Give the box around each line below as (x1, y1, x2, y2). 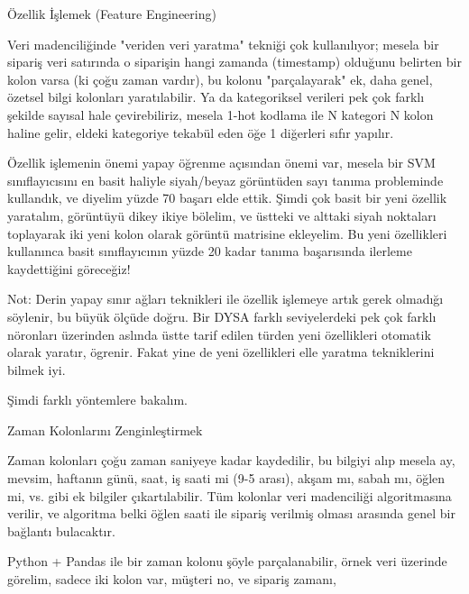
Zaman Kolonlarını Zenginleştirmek (7, 420, 203, 439)
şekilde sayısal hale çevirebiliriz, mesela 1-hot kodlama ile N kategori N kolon (7, 105, 434, 123)
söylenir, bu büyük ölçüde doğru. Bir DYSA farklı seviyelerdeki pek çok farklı (7, 306, 437, 325)
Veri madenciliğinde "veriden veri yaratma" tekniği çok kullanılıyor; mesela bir (7, 34, 439, 53)
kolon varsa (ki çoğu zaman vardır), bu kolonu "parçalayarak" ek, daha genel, (7, 69, 433, 88)
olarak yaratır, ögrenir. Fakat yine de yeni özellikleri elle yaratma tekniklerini (7, 343, 435, 361)
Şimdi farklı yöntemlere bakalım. (7, 390, 188, 409)
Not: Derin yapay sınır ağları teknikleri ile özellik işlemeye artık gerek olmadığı (7, 289, 444, 308)
